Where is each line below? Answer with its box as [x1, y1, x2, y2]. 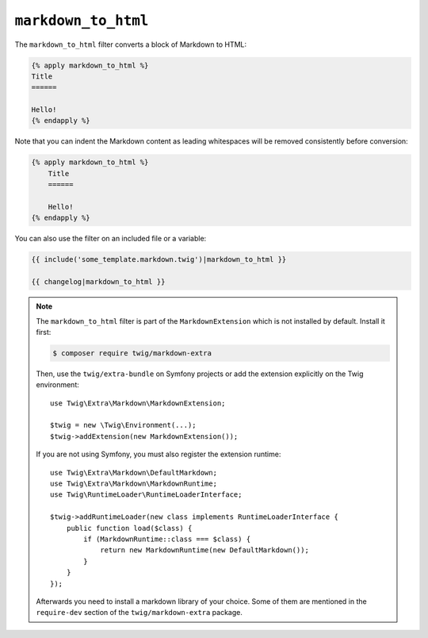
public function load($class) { [66, 524, 193, 532]
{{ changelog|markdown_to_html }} [31, 278, 166, 286]
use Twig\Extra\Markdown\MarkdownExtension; [50, 398, 226, 408]
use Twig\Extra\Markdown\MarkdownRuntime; [50, 479, 218, 488]
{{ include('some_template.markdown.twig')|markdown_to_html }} [31, 255, 287, 264]
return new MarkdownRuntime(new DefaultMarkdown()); [100, 546, 309, 555]
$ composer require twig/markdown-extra [52, 348, 212, 357]
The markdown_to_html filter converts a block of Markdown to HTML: [14, 40, 247, 49]
